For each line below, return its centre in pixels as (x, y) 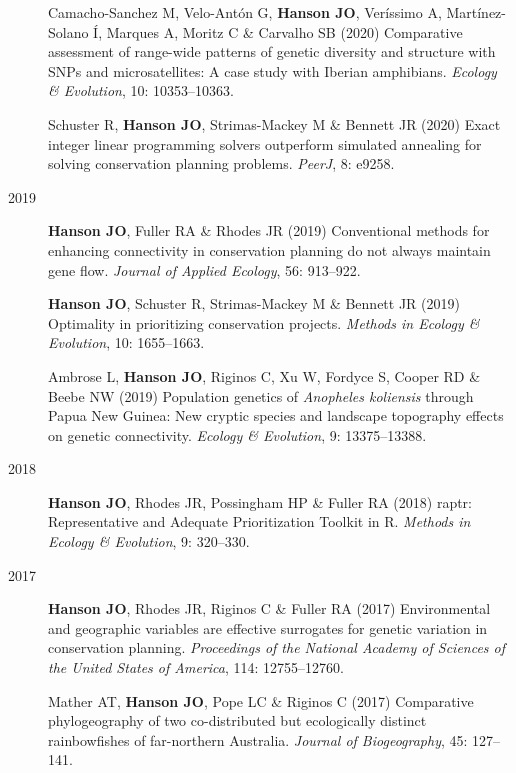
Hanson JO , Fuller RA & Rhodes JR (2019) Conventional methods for (269, 230)
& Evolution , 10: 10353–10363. (141, 90)
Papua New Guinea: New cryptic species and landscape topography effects (276, 415)
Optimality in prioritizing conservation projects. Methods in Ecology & (264, 322)
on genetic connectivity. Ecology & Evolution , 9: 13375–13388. (237, 434)
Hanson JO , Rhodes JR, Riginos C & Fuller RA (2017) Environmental (269, 608)
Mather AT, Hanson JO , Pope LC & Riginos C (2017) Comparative (261, 700)
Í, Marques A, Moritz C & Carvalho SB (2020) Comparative (278, 31)
